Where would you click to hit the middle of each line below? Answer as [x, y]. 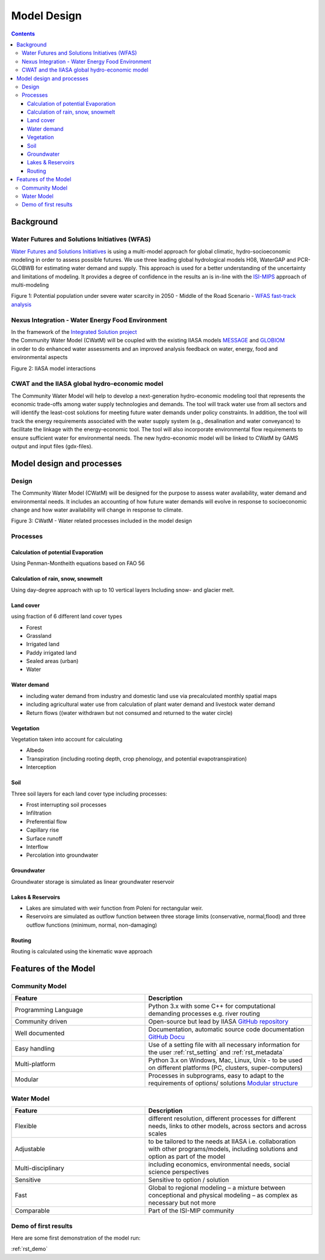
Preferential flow [47, 821]
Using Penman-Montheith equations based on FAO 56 [78, 563]
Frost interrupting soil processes [66, 804]
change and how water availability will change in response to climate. [97, 510]
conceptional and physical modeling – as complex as [223, 1196]
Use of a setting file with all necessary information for [224, 1045]
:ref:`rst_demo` [29, 1249]
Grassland [39, 635]
